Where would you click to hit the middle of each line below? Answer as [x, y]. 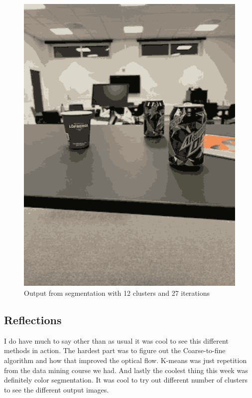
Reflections [33, 319]
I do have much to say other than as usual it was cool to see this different [116, 340]
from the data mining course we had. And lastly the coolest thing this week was [126, 370]
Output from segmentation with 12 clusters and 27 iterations [117, 293]
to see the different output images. [57, 389]
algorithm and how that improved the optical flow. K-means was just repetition [126, 360]
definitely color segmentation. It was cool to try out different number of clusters [126, 380]
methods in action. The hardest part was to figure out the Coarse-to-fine [115, 350]
